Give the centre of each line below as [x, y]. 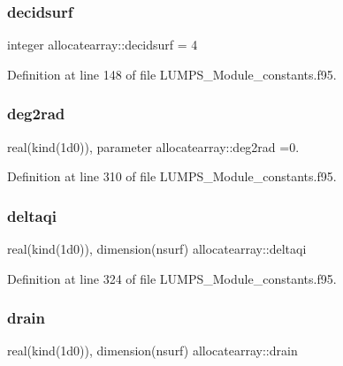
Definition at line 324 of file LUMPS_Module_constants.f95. [172, 278]
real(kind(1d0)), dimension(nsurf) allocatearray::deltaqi [157, 249]
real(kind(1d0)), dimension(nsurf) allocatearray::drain [152, 351]
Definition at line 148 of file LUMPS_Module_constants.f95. [172, 74]
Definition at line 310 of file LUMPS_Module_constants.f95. [172, 176]
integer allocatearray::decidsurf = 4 [103, 45]
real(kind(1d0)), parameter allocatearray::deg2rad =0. [153, 146]
